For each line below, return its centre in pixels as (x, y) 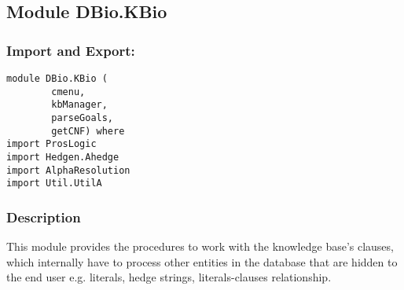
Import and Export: (71, 50)
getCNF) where (88, 131)
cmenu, (68, 92)
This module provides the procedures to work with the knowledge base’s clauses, (200, 246)
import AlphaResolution (68, 170)
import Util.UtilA (54, 184)
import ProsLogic (51, 144)
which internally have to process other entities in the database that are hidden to (202, 261)
